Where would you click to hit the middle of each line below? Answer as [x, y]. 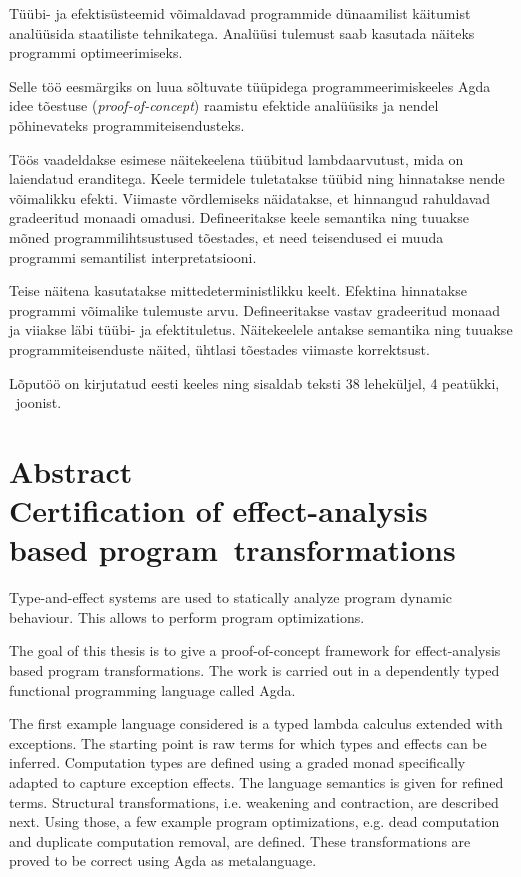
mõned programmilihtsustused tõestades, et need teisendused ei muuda [226, 236]
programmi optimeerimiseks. [96, 52]
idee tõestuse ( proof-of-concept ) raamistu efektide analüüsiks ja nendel [224, 105]
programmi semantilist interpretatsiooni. [133, 256]
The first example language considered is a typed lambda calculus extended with [256, 723]
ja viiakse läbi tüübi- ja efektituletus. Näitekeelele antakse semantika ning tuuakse [261, 329]
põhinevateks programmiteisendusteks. [127, 124]
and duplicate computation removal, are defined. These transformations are [240, 840]
